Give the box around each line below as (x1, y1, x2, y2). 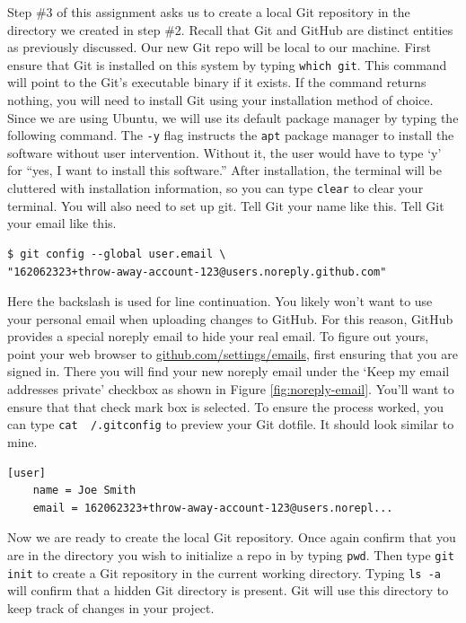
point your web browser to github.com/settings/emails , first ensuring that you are (7, 344, 458, 363)
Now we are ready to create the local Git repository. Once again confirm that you (7, 528, 456, 547)
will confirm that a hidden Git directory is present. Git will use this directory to (7, 581, 449, 600)
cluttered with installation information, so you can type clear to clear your (7, 179, 424, 197)
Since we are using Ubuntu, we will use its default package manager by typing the (7, 108, 459, 127)
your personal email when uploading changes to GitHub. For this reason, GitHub (7, 309, 453, 328)
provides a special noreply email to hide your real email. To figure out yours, (7, 327, 429, 346)
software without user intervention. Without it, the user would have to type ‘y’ (7, 143, 442, 162)
